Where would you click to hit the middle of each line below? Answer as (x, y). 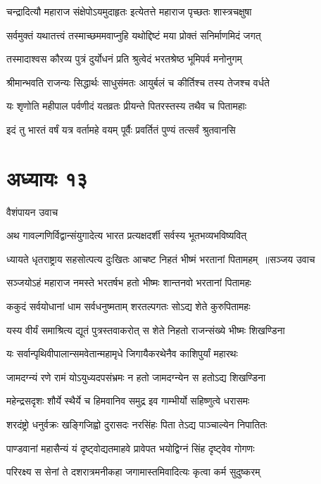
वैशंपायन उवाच (32, 211)
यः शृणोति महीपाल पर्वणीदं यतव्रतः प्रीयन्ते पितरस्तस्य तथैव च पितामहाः (126, 106)
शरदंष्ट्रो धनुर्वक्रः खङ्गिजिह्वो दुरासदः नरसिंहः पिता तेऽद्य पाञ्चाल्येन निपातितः (137, 425)
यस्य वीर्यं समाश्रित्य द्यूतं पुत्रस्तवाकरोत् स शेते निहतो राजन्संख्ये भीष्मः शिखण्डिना (146, 330)
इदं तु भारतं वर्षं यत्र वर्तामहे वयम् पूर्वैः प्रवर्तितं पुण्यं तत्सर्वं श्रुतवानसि (121, 129)
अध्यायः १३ (47, 178)
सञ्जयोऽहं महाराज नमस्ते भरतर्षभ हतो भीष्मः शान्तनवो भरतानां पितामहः (129, 282)
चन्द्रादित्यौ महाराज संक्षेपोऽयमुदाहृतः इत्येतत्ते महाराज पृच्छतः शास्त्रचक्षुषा (129, 11)
